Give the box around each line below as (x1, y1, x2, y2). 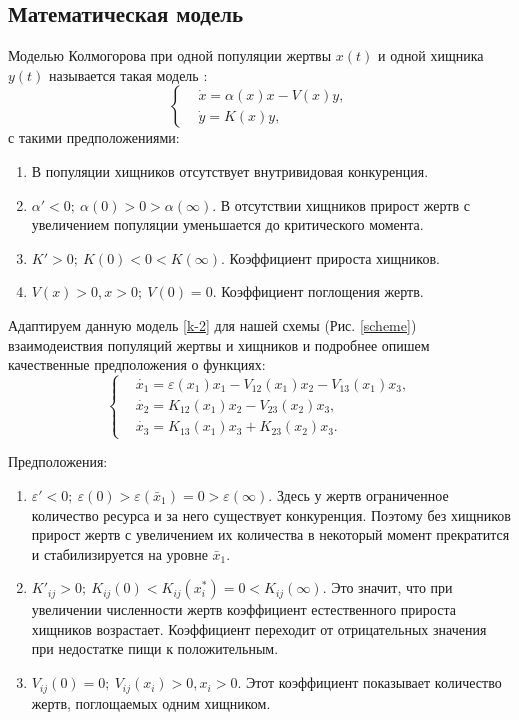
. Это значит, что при (322, 577, 453, 598)
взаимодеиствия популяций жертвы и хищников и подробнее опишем (8, 334, 430, 355)
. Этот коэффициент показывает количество (237, 672, 502, 693)
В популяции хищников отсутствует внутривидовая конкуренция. (31, 160, 429, 181)
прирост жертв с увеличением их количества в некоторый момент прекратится (31, 524, 510, 545)
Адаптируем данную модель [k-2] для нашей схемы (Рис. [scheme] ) (8, 314, 417, 335)
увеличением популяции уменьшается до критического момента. (31, 214, 424, 235)
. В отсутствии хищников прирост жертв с (212, 194, 470, 215)
